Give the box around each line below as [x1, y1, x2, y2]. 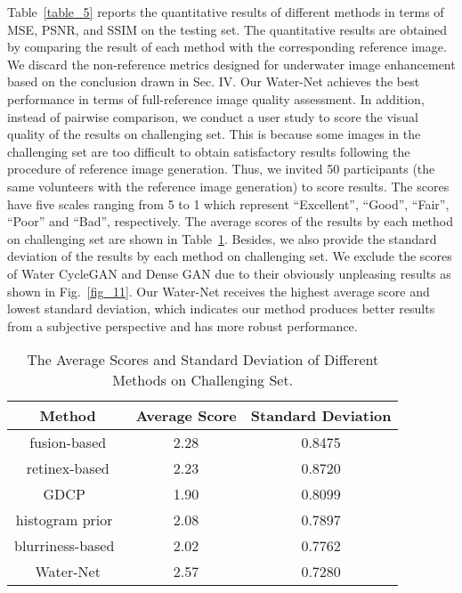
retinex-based [26, 458, 109, 479]
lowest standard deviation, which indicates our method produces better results [7, 299, 435, 318]
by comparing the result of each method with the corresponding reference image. [7, 37, 447, 56]
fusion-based [29, 432, 107, 453]
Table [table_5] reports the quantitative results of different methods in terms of [7, 3, 444, 20]
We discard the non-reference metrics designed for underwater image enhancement [7, 54, 456, 73]
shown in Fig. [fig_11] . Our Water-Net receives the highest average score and [7, 281, 430, 300]
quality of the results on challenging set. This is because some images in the [7, 125, 421, 143]
